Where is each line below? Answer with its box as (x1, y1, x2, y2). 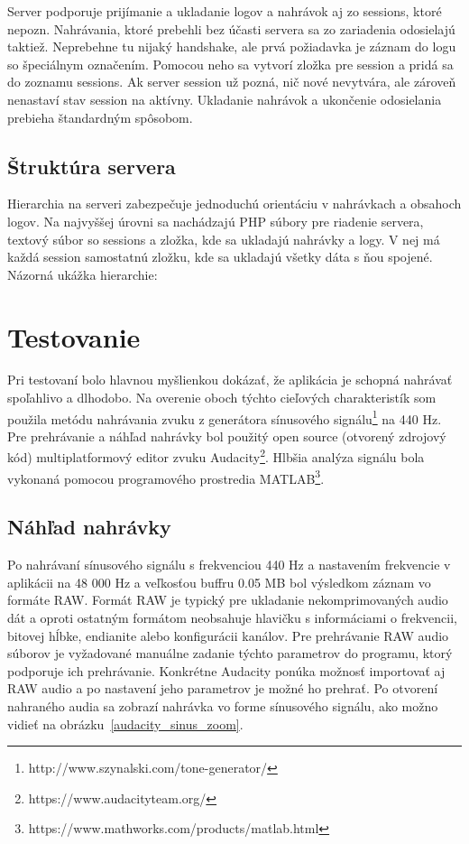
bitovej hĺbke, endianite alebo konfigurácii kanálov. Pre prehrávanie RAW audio (7, 626, 449, 645)
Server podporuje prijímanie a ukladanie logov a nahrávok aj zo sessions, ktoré (7, 2, 442, 20)
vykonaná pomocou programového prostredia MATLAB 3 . (7, 466, 325, 487)
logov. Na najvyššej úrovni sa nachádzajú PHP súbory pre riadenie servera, (7, 211, 424, 230)
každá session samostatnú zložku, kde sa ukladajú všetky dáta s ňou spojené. (7, 247, 433, 266)
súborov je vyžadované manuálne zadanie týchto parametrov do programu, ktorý (7, 644, 453, 663)
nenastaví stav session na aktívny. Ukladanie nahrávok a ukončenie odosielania (7, 89, 442, 108)
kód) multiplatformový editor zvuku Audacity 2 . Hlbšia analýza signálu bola (7, 445, 425, 467)
